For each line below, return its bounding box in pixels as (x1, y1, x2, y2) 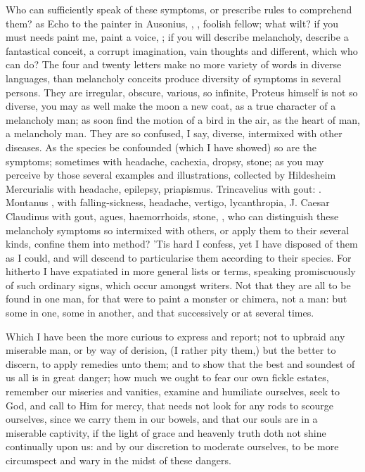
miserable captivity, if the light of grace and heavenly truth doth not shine (6, 425, 326, 440)
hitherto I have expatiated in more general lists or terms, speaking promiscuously (6, 264, 356, 279)
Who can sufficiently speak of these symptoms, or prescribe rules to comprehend (6, 2, 352, 16)
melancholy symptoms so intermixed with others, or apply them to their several (6, 222, 350, 237)
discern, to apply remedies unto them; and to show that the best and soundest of (6, 356, 355, 371)
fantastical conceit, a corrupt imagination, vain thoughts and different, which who (6, 43, 358, 58)
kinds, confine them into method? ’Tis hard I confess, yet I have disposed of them (6, 236, 358, 251)
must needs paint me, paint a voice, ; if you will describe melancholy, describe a (6, 30, 349, 44)
